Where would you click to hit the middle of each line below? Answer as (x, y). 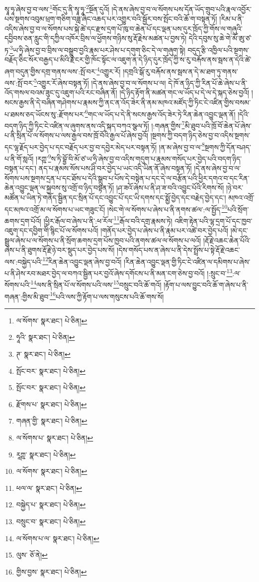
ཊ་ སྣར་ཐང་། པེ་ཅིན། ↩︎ (43, 354)
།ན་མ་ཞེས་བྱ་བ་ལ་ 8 (182, 146)
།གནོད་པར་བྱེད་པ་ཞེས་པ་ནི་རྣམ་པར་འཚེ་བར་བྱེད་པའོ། (165, 230)
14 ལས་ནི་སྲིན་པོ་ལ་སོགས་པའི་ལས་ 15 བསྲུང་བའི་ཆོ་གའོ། (96, 284)
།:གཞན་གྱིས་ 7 (168, 125)
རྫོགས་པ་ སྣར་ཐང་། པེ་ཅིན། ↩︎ (51, 404)
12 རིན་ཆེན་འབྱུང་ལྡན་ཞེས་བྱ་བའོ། (82, 261)
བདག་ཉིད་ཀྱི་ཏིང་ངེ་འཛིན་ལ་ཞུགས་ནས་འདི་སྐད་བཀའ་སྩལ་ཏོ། (77, 125)
